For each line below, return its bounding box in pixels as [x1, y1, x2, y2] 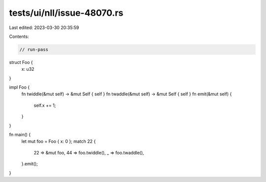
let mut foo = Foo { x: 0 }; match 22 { [21, 138, 96, 145]
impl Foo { [9, 84, 30, 91]
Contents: [9, 33, 29, 39]
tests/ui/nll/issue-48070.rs [9, 7, 124, 18]
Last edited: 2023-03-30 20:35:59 [9, 25, 79, 30]
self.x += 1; [33, 102, 56, 108]
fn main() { [9, 132, 31, 138]
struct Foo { [9, 59, 33, 65]
